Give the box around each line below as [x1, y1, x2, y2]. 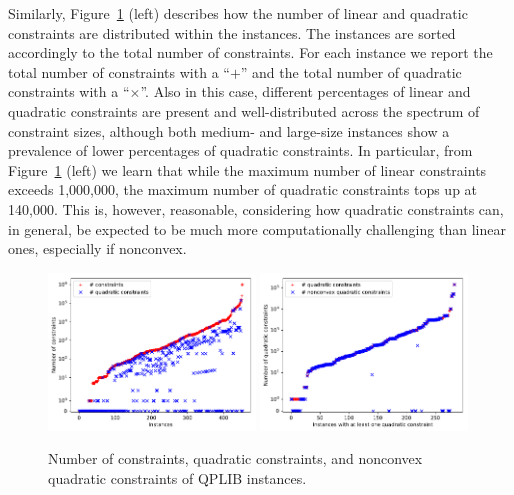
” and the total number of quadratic [240, 61, 462, 82]
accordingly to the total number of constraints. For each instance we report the [8, 42, 493, 63]
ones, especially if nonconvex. [8, 238, 187, 259]
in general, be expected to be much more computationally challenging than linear [8, 218, 506, 239]
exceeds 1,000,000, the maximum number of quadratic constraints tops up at [8, 179, 478, 200]
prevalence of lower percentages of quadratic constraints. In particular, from [8, 140, 473, 161]
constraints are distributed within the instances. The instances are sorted [8, 22, 456, 43]
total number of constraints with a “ [8, 61, 230, 82]
